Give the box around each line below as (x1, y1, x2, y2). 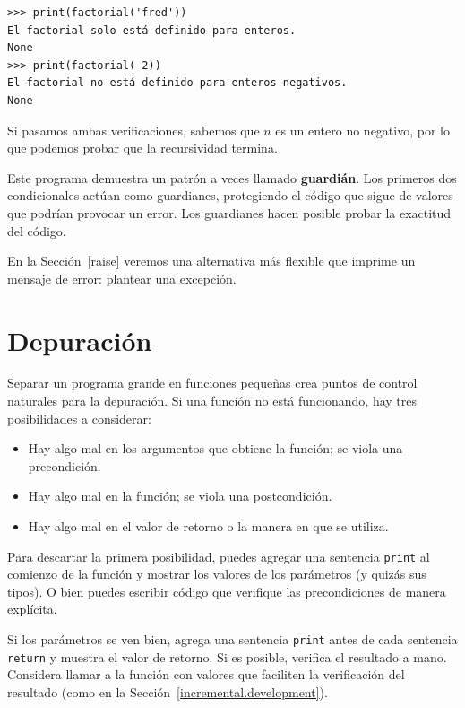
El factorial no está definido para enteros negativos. (7, 76, 348, 90)
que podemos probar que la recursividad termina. (7, 138, 278, 157)
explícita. (7, 599, 57, 618)
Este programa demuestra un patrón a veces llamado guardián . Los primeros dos (7, 168, 457, 187)
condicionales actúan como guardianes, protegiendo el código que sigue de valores (7, 186, 453, 205)
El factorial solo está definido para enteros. (7, 23, 297, 37)
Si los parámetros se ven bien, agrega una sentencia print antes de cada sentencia (7, 630, 458, 649)
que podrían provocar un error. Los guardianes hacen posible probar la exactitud (7, 203, 452, 222)
